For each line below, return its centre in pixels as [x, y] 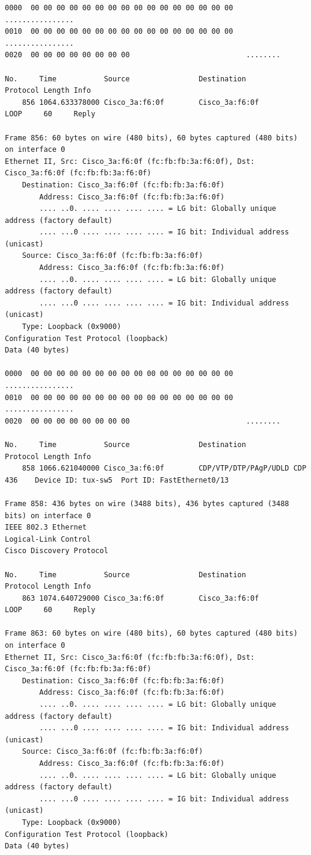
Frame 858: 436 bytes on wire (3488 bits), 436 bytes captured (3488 [147, 503]
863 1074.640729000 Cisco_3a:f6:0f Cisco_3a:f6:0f [140, 598]
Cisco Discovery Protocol [57, 551]
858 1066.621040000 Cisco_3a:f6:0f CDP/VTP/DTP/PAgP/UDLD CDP [164, 468]
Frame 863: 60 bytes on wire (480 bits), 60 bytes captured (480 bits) [151, 634]
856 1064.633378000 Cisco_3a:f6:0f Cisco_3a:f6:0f [140, 102]
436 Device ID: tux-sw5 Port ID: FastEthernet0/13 [117, 480]
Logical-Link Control [48, 539]
